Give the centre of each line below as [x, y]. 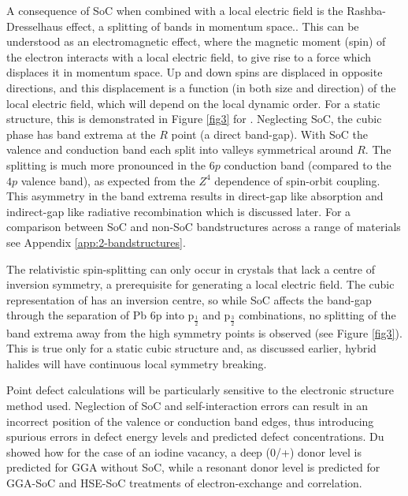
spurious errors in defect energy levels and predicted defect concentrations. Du [195, 436]
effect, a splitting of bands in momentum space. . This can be [213, 26]
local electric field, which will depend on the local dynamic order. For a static [193, 103]
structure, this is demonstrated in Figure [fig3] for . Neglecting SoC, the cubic [194, 119]
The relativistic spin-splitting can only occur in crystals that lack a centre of [191, 269]
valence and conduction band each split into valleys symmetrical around [180, 149]
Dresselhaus [35, 26]
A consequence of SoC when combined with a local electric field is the [175, 10]
